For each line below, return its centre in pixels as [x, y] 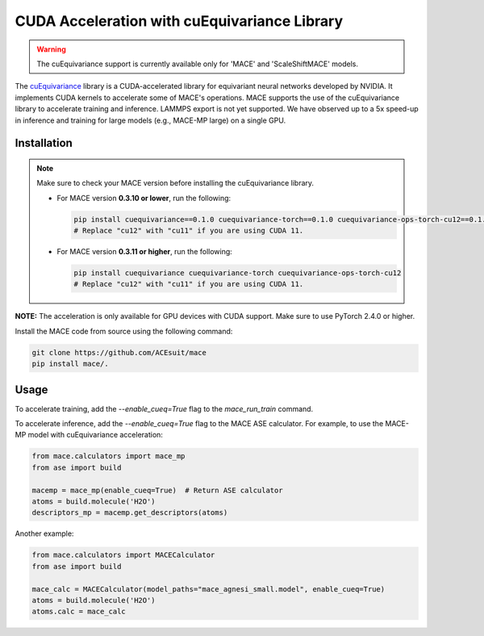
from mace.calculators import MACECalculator [123, 555]
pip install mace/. [70, 364]
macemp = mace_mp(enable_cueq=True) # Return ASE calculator [157, 490]
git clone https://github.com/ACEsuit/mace [119, 352]
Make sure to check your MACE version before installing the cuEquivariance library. [175, 183]
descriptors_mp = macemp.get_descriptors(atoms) [130, 513]
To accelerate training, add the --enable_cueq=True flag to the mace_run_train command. [164, 408]
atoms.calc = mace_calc [79, 612]
